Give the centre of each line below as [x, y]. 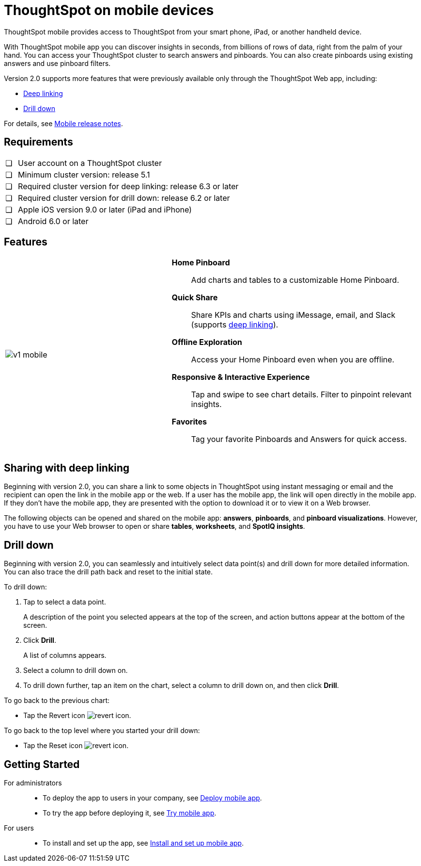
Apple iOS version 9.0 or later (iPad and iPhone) [105, 209]
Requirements [39, 142]
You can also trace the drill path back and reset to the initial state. [109, 572]
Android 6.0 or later [53, 221]
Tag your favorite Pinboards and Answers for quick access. [299, 439]
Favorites [189, 422]
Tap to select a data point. [65, 602]
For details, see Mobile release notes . [63, 123]
